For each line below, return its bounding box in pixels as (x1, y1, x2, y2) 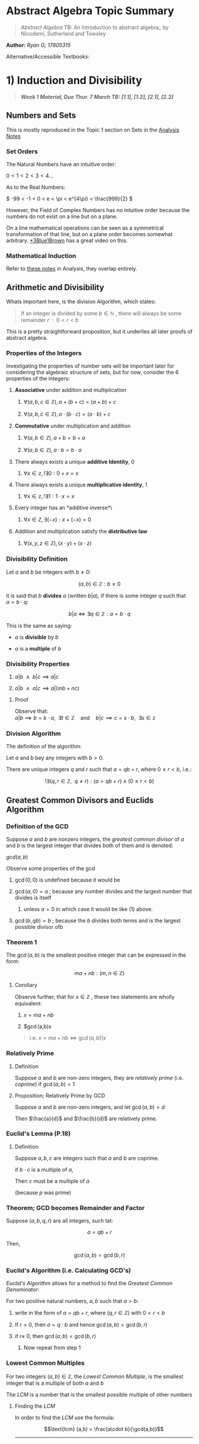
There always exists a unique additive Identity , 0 (14, 458, 135, 465)
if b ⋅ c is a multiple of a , (14, 1166, 74, 1173)
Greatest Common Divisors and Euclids (6, 795, 154, 805)
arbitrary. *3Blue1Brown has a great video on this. (6, 237, 128, 244)
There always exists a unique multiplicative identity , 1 (14, 481, 147, 488)
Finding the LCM (14, 1402, 55, 1410)
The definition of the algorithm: (6, 743, 82, 750)
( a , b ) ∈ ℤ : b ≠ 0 (78, 580, 121, 587)
